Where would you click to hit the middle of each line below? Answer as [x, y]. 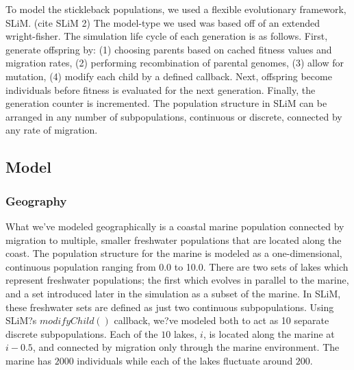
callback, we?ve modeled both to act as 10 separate [222, 320]
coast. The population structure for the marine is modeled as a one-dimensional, [174, 253]
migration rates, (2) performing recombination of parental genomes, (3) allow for [175, 63]
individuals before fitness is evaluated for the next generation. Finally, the [161, 89]
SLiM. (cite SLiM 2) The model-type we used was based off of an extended [163, 22]
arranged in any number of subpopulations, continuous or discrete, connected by [174, 116]
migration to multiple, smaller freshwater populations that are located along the [174, 239]
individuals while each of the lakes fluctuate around [185, 360]
